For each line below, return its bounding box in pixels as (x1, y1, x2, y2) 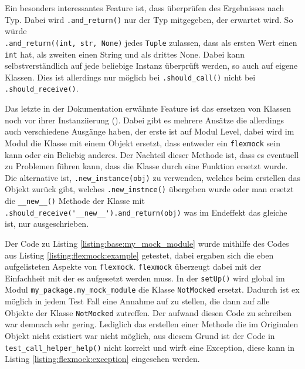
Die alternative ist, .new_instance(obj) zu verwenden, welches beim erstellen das (5, 171, 300, 183)
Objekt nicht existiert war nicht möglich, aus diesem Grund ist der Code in (5, 329, 275, 341)
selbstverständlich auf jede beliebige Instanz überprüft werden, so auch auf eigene (5, 59, 298, 72)
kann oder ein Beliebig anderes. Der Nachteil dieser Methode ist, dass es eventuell (5, 148, 299, 160)
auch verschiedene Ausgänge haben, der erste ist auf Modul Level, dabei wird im (5, 125, 294, 137)
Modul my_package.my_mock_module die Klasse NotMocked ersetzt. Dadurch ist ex (5, 283, 300, 296)
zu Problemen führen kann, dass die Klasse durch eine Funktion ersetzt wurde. (5, 160, 288, 172)
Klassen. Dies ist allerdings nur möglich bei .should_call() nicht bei (5, 71, 256, 83)
